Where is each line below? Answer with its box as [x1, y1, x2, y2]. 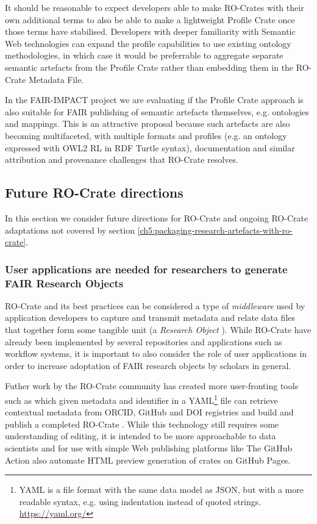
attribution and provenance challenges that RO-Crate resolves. [5, 153, 238, 166]
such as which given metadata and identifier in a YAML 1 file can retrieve [5, 392, 278, 406]
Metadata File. [28, 73, 84, 85]
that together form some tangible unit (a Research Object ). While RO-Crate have [5, 323, 312, 336]
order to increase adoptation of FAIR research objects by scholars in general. [5, 359, 291, 371]
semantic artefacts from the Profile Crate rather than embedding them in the [5, 60, 294, 73]
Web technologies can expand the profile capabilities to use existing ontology [5, 37, 291, 49]
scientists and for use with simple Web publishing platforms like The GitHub [5, 442, 293, 454]
